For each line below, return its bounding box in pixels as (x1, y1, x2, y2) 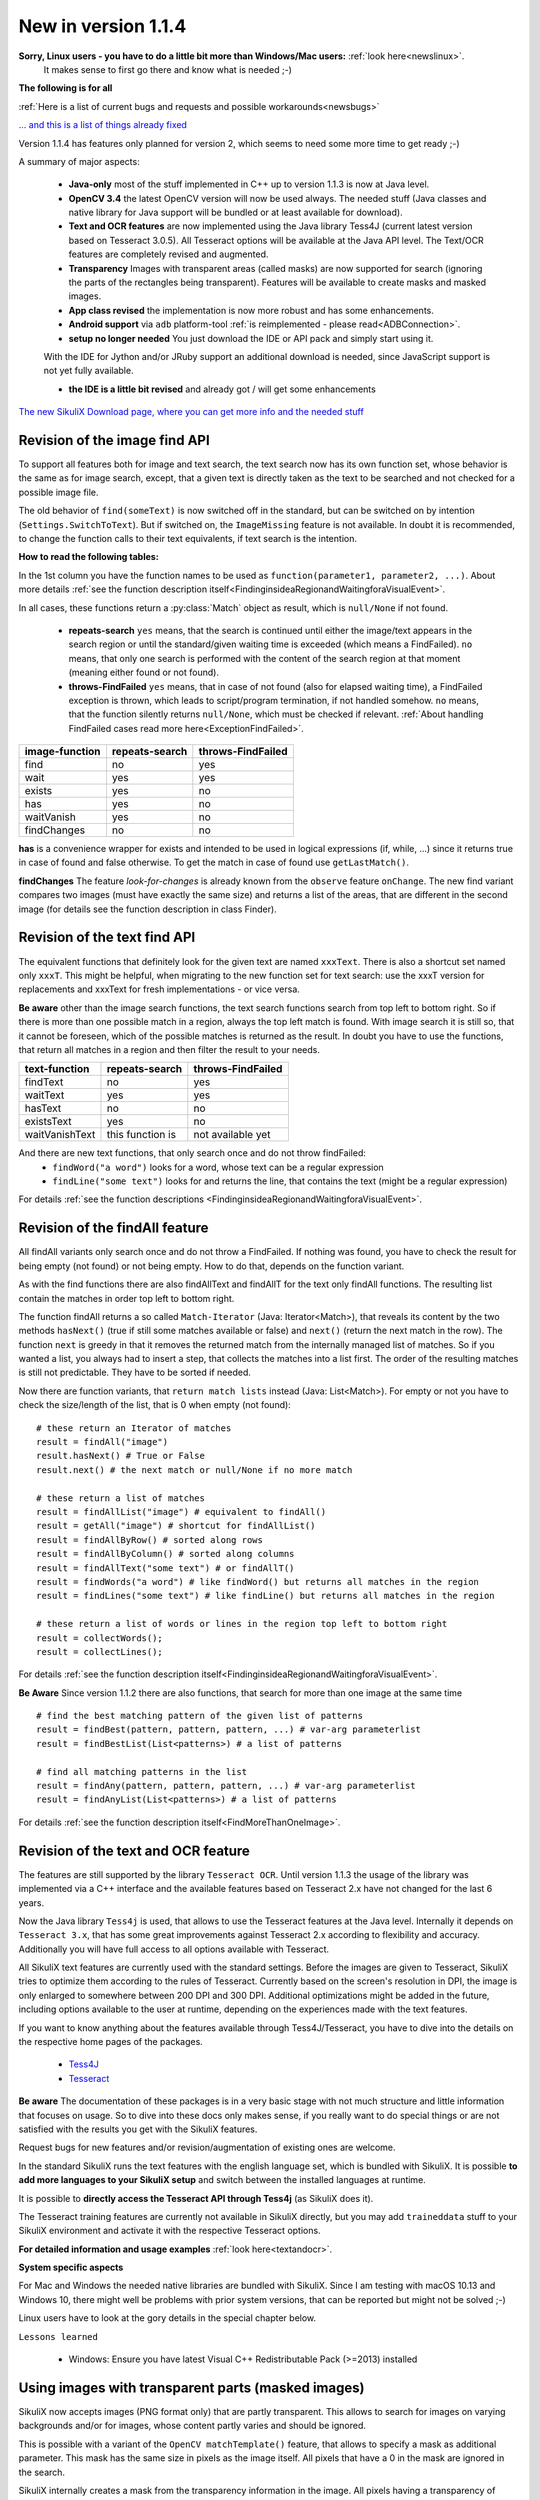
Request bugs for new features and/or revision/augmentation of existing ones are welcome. (18, 2141, 396, 2154)
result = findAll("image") (36, 1436, 169, 1448)
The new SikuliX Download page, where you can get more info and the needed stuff (18, 406, 364, 418)
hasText (24, 1101, 62, 1115)
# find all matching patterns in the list (36, 1766, 248, 1777)
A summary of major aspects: (18, 155, 140, 167)
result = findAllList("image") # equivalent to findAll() (36, 1506, 327, 1517)
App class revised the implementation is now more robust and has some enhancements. (68, 304, 435, 316)
